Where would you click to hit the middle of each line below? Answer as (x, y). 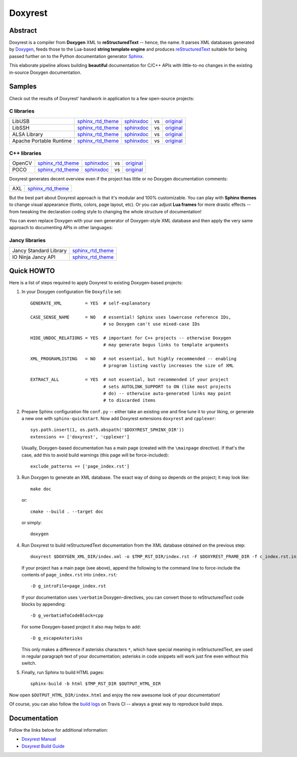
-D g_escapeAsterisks (56, 638)
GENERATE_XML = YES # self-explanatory (90, 303)
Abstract (23, 31)
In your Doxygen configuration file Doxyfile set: (72, 292)
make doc (41, 489)
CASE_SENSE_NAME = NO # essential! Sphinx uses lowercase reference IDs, (131, 317)
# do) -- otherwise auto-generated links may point (167, 393)
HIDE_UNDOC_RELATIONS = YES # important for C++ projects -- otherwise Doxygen (131, 338)
